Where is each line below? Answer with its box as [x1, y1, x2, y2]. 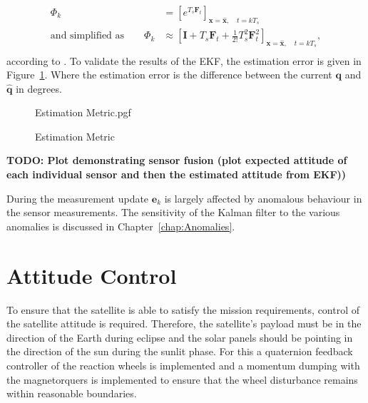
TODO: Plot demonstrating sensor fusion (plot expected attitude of [6, 153, 347, 168]
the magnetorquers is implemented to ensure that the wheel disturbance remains [6, 372, 358, 387]
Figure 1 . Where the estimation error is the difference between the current [6, 67, 332, 82]
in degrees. [16, 81, 62, 96]
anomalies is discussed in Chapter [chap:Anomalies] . [6, 218, 235, 233]
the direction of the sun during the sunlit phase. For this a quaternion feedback [6, 344, 353, 359]
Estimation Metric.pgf [35, 105, 131, 120]
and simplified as [50, 31, 125, 41]
